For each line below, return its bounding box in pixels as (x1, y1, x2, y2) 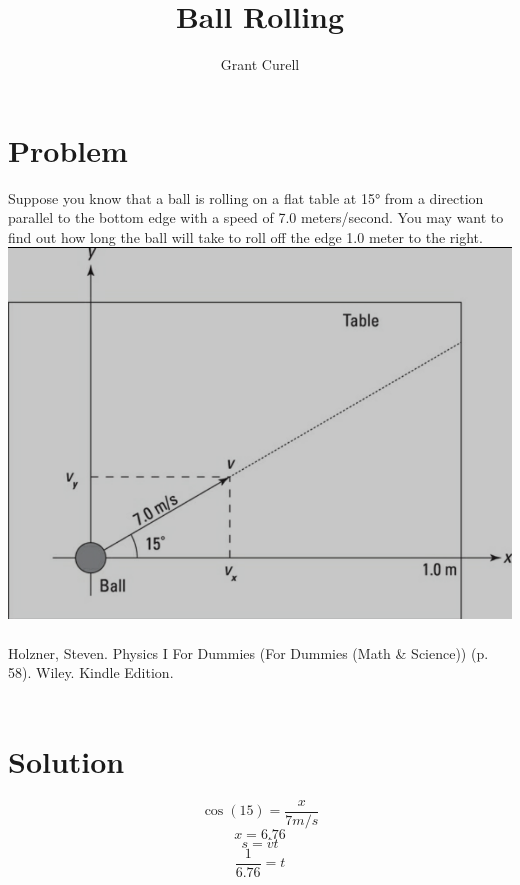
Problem (8, 129, 128, 170)
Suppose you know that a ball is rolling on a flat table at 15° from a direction (8, 187, 484, 208)
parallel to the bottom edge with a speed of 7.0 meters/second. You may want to (8, 207, 504, 228)
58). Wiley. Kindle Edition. (8, 662, 174, 683)
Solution (8, 740, 125, 781)
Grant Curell (220, 54, 300, 75)
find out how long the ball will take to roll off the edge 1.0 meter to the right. (8, 226, 483, 247)
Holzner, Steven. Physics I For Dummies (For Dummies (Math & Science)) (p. (8, 642, 489, 663)
